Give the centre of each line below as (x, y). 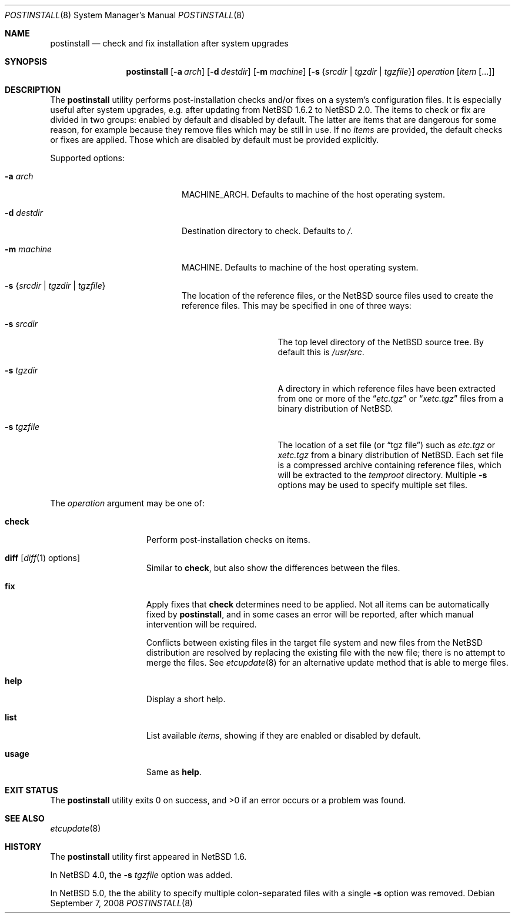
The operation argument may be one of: (127, 503)
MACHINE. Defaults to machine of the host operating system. (300, 267)
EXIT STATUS (31, 790)
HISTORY (23, 847)
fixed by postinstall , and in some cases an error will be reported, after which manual (310, 614)
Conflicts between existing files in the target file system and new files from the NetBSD (315, 642)
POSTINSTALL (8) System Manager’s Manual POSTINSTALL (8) (125, 15)
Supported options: (87, 158)
